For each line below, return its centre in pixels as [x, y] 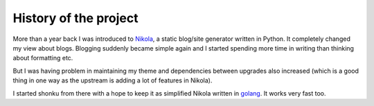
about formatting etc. [43, 58]
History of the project [75, 18]
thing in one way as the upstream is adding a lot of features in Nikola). [113, 80]
